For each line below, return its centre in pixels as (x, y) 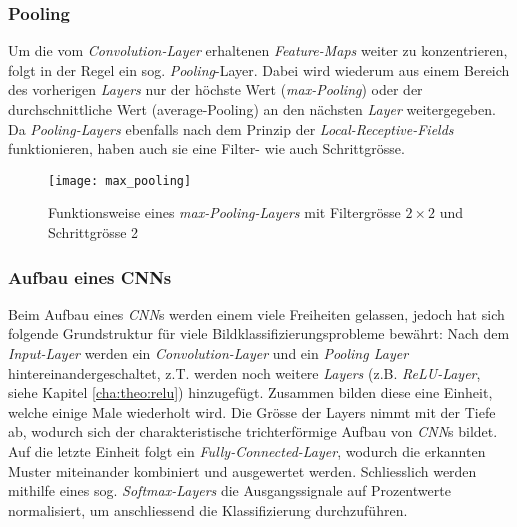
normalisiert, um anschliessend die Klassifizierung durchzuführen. (208, 509)
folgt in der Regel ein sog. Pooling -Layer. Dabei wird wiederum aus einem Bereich (259, 69)
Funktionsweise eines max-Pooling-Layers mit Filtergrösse (224, 212)
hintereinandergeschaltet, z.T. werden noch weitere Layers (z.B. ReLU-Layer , (244, 372)
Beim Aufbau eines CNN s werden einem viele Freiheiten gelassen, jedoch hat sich (256, 313)
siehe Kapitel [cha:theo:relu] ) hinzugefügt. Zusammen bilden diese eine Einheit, (250, 392)
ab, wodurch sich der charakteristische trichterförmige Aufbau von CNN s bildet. (253, 431)
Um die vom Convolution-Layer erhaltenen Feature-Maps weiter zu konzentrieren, (258, 50)
